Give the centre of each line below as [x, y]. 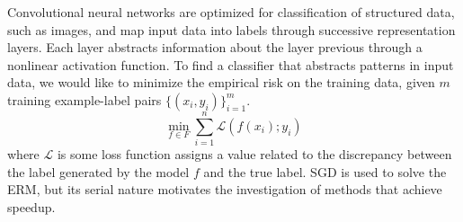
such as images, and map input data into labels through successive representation [231, 29]
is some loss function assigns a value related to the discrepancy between [254, 154]
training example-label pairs [85, 99]
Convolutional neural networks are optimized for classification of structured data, [231, 12]
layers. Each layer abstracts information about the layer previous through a [215, 47]
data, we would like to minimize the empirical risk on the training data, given [221, 82]
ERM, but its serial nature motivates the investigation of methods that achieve [225, 189]
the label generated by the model [98, 171]
